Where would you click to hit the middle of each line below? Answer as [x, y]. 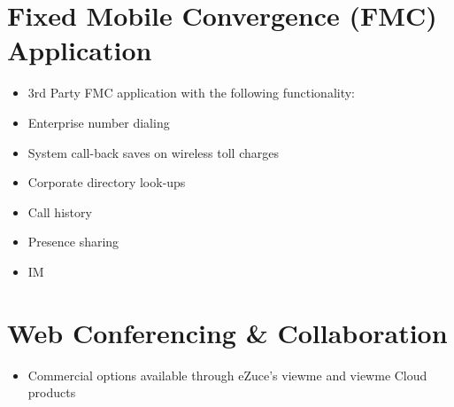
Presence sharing [73, 242]
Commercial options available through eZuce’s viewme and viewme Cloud [227, 375]
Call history [60, 211]
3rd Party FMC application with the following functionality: [192, 93]
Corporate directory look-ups [107, 182]
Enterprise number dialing [99, 122]
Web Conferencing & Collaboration [227, 332]
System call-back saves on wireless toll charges [153, 152]
